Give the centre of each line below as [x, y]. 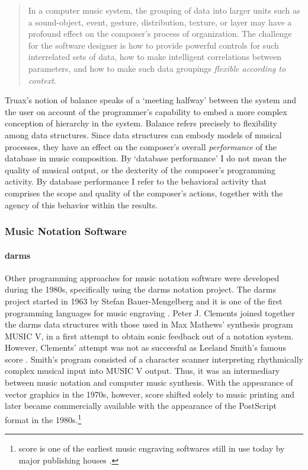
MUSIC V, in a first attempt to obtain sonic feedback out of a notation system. [149, 336]
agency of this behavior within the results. [81, 204]
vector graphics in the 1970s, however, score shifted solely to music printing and [150, 394]
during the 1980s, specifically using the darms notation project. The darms [140, 289]
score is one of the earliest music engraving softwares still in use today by [152, 448]
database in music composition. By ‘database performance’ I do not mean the [146, 158]
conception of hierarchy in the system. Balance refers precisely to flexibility [141, 123]
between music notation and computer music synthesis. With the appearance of [149, 382]
